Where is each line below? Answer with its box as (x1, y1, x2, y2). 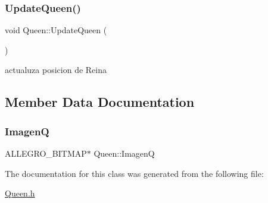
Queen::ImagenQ (94, 147, 155, 159)
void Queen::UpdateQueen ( (5, 24, 107, 36)
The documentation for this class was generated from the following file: (5, 167, 264, 179)
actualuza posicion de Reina (5, 64, 107, 76)
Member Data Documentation (5, 93, 195, 111)
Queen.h (5, 187, 35, 199)
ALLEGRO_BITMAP (5, 147, 87, 159)
